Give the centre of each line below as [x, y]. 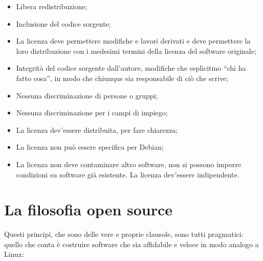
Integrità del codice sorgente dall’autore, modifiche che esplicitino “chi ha [131, 68]
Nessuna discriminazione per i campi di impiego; [92, 113]
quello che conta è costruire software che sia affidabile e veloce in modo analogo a [131, 244]
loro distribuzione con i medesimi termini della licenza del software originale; [136, 51]
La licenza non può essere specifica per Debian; [90, 147]
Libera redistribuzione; [52, 6]
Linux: [14, 254]
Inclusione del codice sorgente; [63, 23]
